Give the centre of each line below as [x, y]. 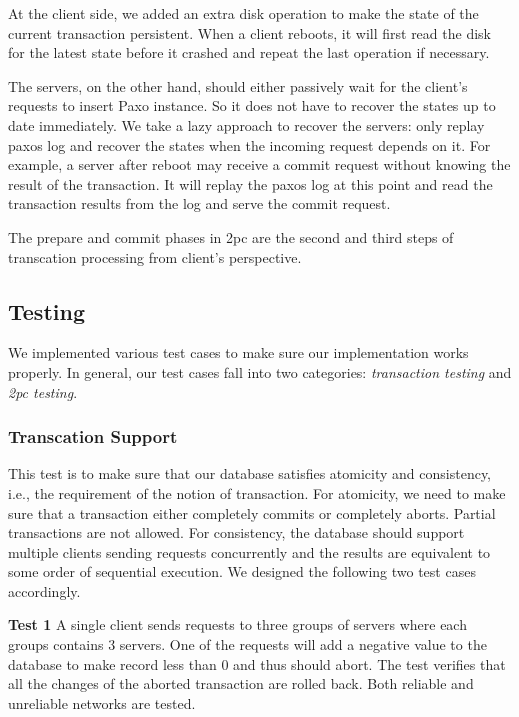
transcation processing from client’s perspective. [155, 256]
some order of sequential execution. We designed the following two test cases [242, 571]
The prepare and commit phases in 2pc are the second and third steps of [231, 236]
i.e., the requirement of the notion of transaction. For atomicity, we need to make [257, 492]
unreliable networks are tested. [102, 702]
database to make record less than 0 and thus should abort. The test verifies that [257, 663]
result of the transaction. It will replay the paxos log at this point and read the [250, 183]
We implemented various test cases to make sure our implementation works [238, 352]
